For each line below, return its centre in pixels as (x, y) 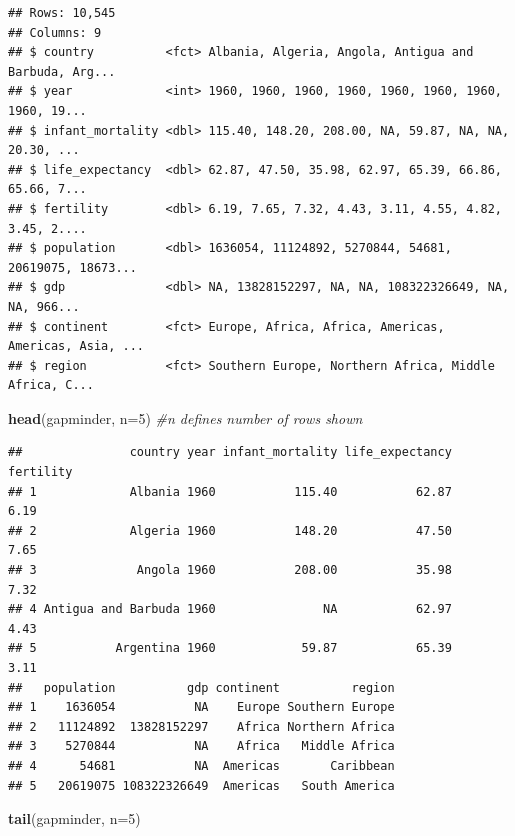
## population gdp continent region (201, 687)
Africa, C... (51, 385)
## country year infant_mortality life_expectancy (230, 452)
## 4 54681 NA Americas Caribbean (201, 765)
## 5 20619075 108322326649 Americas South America (201, 785)
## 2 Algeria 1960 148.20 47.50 (230, 530)
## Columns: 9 (55, 32)
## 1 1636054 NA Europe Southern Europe (201, 707)
